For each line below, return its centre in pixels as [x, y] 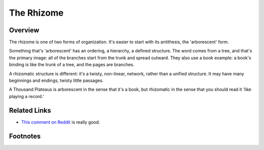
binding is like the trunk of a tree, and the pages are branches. [72, 65]
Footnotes [25, 136]
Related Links [30, 110]
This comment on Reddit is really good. [61, 122]
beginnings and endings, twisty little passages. [56, 80]
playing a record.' [26, 96]
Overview [24, 30]
